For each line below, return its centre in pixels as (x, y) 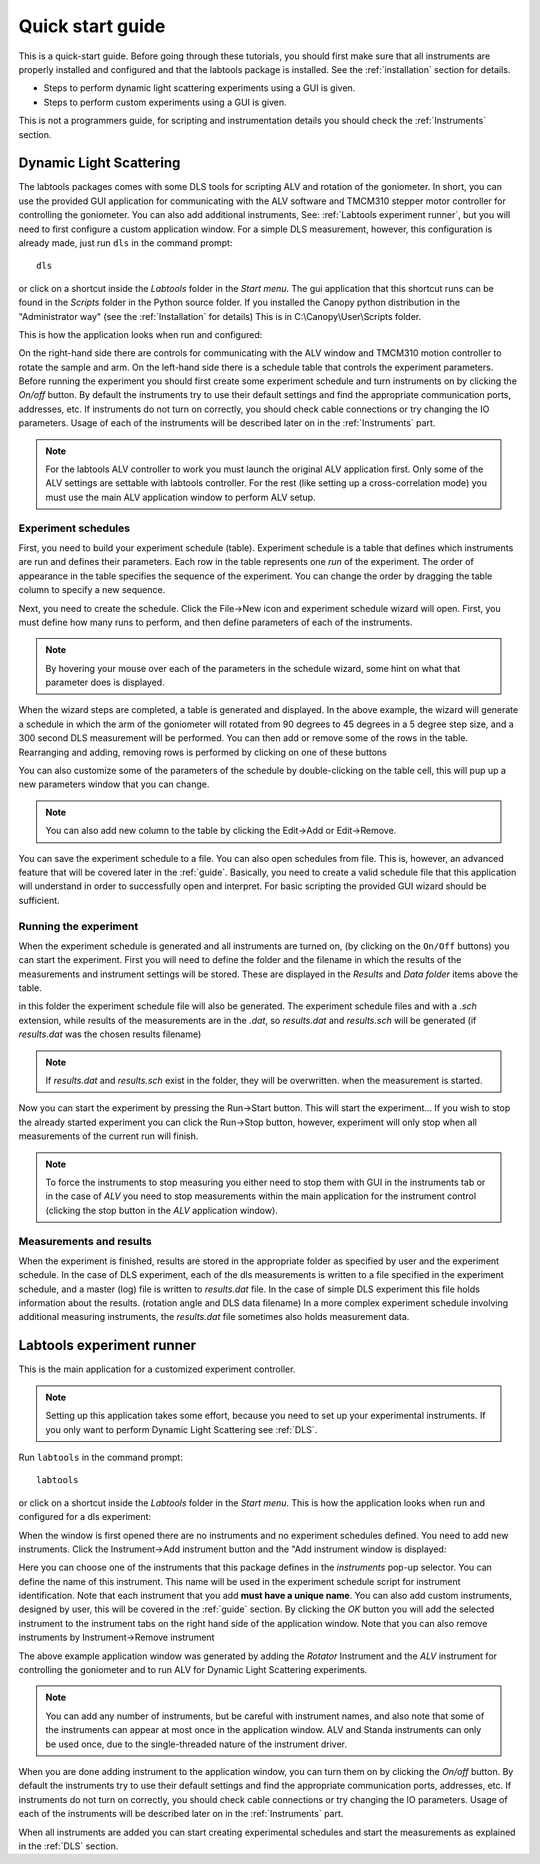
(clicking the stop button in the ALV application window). (162, 1210)
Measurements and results (85, 1241)
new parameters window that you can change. (114, 784)
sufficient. (39, 900)
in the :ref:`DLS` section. (68, 1846)
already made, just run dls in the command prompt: (125, 242)
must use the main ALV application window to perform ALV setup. (180, 497)
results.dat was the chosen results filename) (110, 1034)
